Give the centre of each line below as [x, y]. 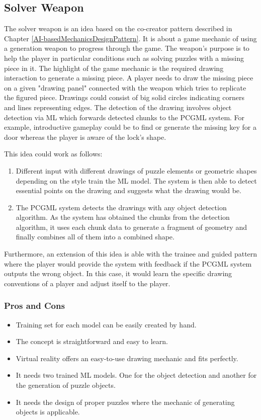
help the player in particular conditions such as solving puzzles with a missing [124, 58]
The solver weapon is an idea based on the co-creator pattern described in [118, 28]
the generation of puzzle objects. [66, 385]
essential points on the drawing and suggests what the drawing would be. [128, 190]
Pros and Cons [34, 306]
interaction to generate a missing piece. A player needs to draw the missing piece [129, 78]
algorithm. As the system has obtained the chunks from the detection [123, 217]
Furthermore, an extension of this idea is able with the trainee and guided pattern [131, 254]
